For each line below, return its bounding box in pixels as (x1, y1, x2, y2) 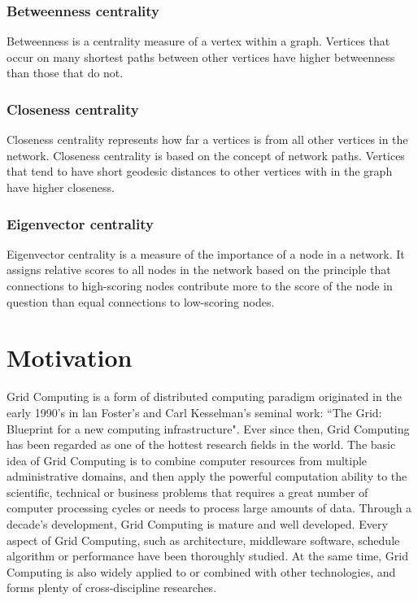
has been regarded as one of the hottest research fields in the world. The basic (7, 436, 396, 453)
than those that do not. (7, 64, 124, 81)
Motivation (7, 341, 133, 374)
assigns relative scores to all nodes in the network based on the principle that (7, 261, 391, 278)
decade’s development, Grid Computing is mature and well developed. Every (7, 516, 388, 533)
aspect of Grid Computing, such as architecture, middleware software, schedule (7, 531, 400, 548)
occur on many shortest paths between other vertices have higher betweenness (7, 48, 395, 65)
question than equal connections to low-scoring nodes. (7, 293, 275, 310)
